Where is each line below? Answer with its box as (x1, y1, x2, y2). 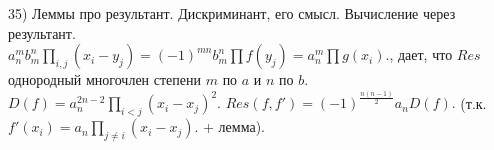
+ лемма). (203, 116, 265, 137)
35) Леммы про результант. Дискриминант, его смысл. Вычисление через (8, 3, 456, 23)
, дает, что (389, 44, 453, 65)
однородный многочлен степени (8, 69, 201, 90)
